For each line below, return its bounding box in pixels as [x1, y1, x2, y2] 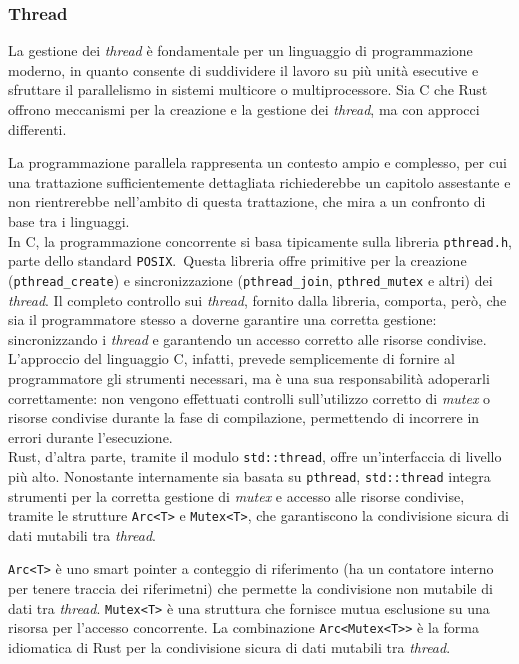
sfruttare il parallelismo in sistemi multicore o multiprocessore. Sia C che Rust [8, 79, 488, 100]
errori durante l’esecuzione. [8, 426, 173, 447]
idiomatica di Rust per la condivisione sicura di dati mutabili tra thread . [8, 637, 451, 657]
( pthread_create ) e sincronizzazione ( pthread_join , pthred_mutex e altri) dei [8, 269, 493, 290]
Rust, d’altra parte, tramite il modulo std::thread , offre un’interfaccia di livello [8, 446, 502, 467]
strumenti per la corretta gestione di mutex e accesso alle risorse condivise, [8, 485, 465, 506]
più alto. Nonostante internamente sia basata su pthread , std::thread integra [8, 465, 491, 486]
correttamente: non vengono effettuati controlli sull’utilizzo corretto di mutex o [8, 387, 491, 408]
